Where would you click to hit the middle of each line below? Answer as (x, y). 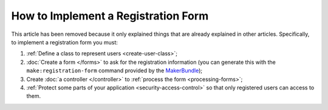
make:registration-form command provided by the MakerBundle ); (114, 70)
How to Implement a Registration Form (110, 16)
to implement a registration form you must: (65, 42)
